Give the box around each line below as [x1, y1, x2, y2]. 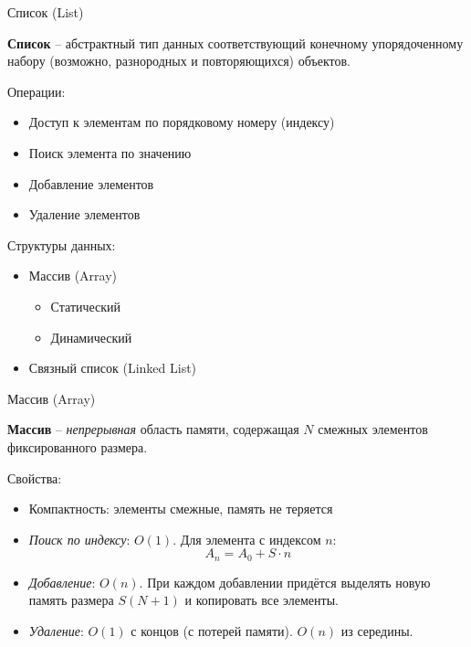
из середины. [340, 620, 413, 640]
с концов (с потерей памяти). [131, 620, 293, 640]
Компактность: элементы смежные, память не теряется [28, 499, 333, 518]
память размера [28, 590, 114, 610]
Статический [50, 296, 121, 315]
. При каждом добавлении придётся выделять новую [139, 572, 431, 591]
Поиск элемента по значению [28, 143, 192, 162]
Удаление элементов [28, 205, 141, 224]
